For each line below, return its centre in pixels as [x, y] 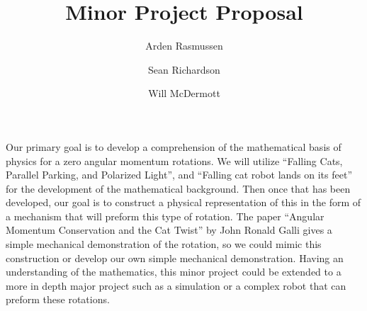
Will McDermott [184, 93]
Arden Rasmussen [184, 46]
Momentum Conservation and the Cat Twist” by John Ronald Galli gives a [169, 230]
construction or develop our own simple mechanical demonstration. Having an [175, 258]
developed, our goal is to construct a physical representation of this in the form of [183, 202]
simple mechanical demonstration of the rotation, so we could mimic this [164, 244]
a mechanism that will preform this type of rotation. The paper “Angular [165, 216]
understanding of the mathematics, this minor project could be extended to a [174, 272]
